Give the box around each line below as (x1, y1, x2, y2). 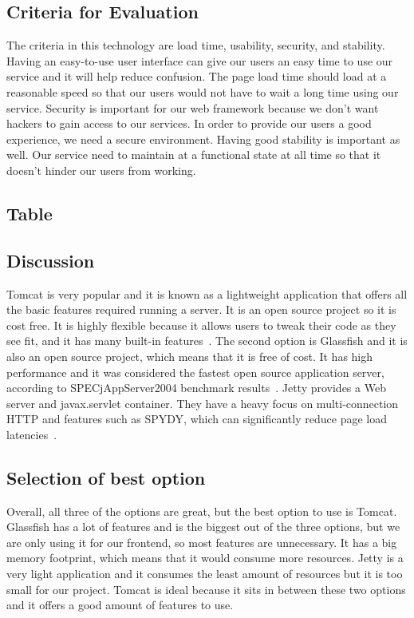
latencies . (6, 426, 57, 442)
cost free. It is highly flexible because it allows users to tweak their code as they (6, 316, 396, 333)
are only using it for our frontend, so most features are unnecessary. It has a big (6, 533, 397, 550)
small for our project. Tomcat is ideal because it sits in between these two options (6, 580, 406, 597)
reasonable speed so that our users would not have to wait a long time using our (6, 83, 399, 100)
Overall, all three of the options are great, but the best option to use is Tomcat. (6, 502, 397, 519)
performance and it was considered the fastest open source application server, (6, 363, 384, 380)
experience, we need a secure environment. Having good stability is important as (6, 130, 400, 147)
